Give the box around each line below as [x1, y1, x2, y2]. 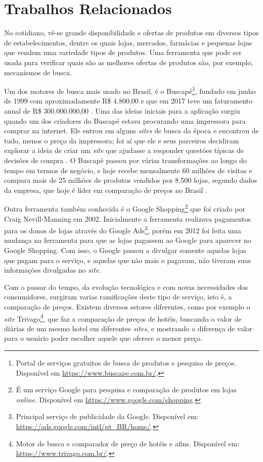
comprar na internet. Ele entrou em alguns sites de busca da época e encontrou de [4, 125, 259, 136]
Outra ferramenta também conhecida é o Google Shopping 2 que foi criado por [4, 202, 245, 214]
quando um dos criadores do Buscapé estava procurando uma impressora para [4, 115, 246, 126]
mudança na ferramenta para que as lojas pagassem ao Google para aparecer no [4, 235, 251, 245]
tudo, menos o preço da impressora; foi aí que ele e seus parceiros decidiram [4, 135, 239, 145]
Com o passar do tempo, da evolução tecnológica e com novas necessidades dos [4, 281, 248, 292]
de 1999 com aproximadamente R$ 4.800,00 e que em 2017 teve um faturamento [4, 95, 252, 106]
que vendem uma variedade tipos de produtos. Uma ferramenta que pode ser [4, 47, 242, 58]
